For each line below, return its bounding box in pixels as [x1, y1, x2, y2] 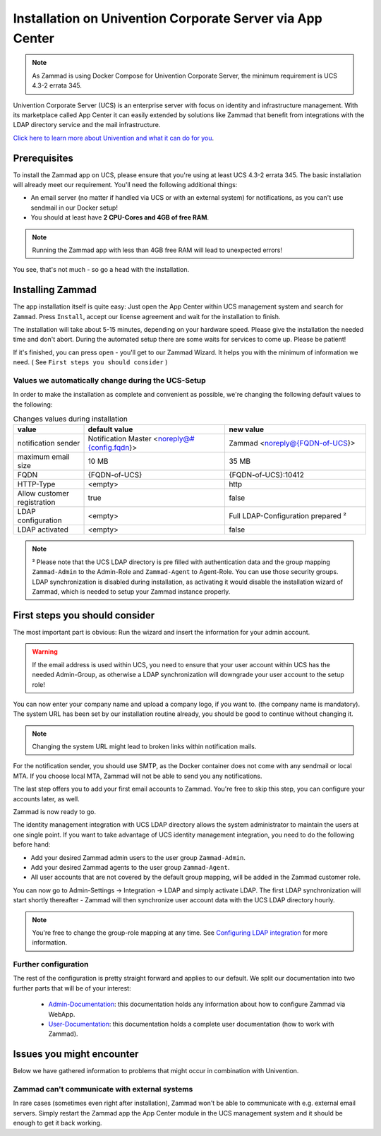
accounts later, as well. [13, 794, 80, 803]
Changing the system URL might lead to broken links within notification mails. [32, 742, 257, 751]
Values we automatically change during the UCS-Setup [13, 375, 206, 385]
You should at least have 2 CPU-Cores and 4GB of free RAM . [30, 213, 210, 222]
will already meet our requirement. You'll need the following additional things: [13, 180, 238, 189]
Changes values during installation [13, 414, 128, 424]
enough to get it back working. [13, 1119, 102, 1128]
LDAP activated [17, 525, 68, 534]
